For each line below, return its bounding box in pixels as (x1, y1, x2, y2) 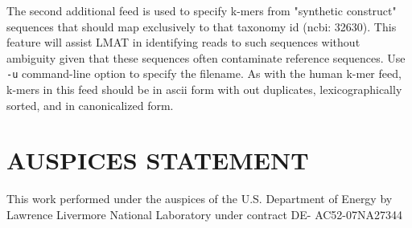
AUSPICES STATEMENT (6, 144, 309, 177)
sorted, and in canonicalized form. (6, 96, 174, 113)
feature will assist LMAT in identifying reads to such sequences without (6, 34, 360, 51)
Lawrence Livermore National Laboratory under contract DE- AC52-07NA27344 (6, 206, 403, 222)
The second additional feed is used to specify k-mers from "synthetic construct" (6, 2, 397, 18)
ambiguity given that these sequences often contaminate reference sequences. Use (6, 49, 406, 66)
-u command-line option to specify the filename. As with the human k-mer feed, (6, 65, 402, 82)
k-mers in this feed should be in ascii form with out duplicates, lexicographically (6, 81, 402, 98)
